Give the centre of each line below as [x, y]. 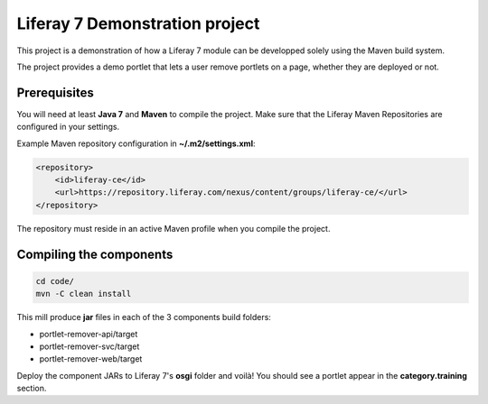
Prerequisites [55, 92]
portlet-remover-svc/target [89, 346]
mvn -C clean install [84, 294]
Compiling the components [95, 254]
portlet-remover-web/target [91, 359]
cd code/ [55, 281]
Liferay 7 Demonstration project [138, 23]
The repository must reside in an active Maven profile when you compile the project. [174, 228]
